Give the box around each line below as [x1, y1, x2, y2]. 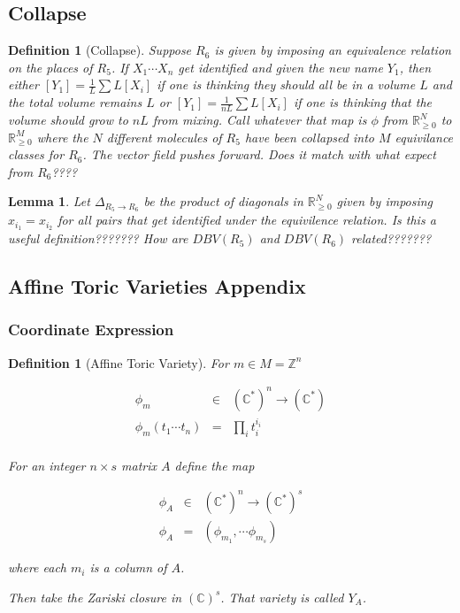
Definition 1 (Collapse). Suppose [8, 41, 192, 59]
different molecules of [106, 127, 222, 146]
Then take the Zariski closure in [8, 587, 182, 606]
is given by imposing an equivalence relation [214, 41, 451, 59]
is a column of [89, 558, 167, 577]
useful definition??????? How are [8, 229, 188, 248]
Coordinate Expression [8, 318, 174, 341]
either [8, 75, 39, 94]
